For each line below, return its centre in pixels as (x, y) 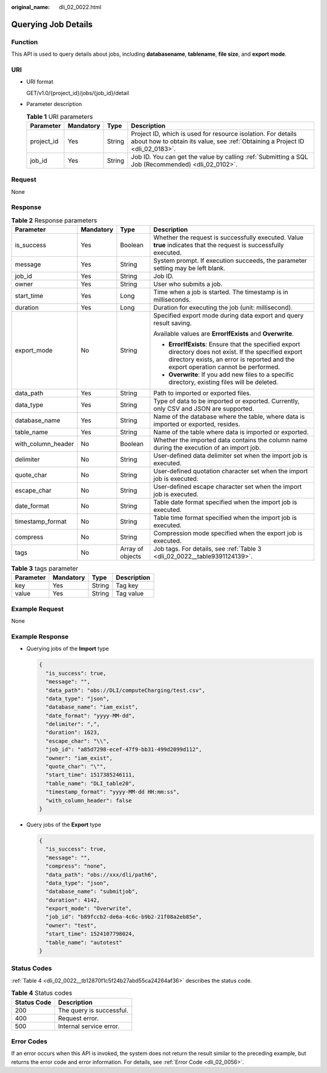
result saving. (173, 323)
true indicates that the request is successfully (219, 245)
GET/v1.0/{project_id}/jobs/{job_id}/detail (78, 93)
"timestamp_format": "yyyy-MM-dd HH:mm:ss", (113, 792)
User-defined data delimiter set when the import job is (231, 456)
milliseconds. (172, 300)
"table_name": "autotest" (84, 942)
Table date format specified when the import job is (225, 502)
